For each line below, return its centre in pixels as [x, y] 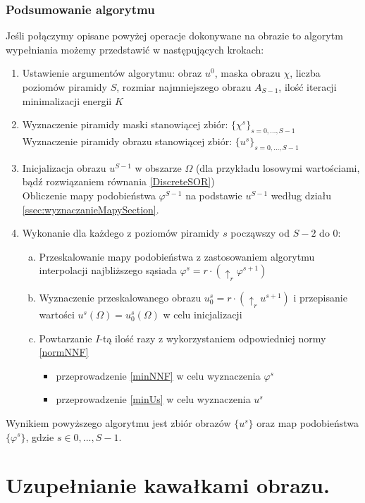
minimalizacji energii [67, 100]
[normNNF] [64, 352]
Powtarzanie [66, 338]
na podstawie [214, 195]
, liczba [305, 73]
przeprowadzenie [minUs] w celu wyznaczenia [153, 399]
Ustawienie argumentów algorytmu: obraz [112, 73]
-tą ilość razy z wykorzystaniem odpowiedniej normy [213, 338]
